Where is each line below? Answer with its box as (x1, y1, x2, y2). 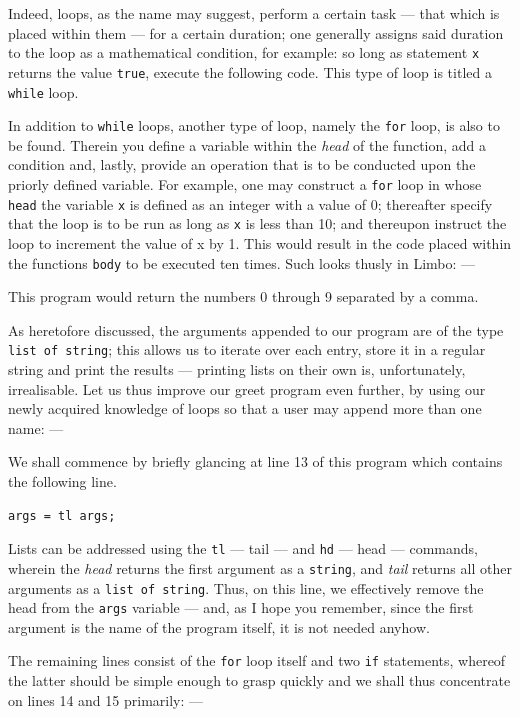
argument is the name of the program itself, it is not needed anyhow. (8, 616, 430, 637)
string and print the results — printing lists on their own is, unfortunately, (8, 359, 466, 380)
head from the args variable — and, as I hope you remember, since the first (8, 597, 474, 618)
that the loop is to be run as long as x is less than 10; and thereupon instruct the (8, 213, 507, 234)
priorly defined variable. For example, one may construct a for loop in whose (8, 174, 482, 194)
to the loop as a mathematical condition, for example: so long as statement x (8, 42, 480, 63)
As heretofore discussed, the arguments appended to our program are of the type (8, 319, 504, 340)
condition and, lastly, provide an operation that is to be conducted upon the (8, 154, 476, 175)
